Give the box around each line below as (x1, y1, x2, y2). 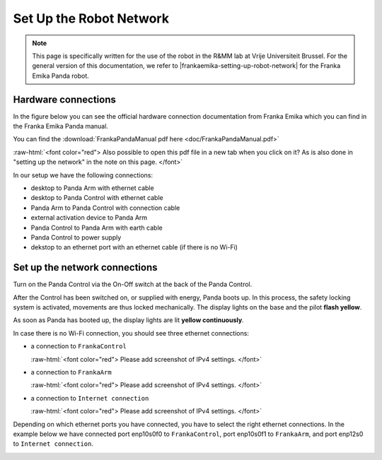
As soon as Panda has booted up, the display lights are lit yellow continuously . (13, 316, 244, 324)
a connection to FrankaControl (30, 342, 127, 350)
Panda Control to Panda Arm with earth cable (30, 223, 163, 232)
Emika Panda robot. (32, 71, 90, 80)
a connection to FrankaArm (30, 367, 112, 376)
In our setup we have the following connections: (13, 170, 154, 179)
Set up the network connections (13, 261, 158, 273)
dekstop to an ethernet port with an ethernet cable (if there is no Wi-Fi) (30, 243, 238, 252)
